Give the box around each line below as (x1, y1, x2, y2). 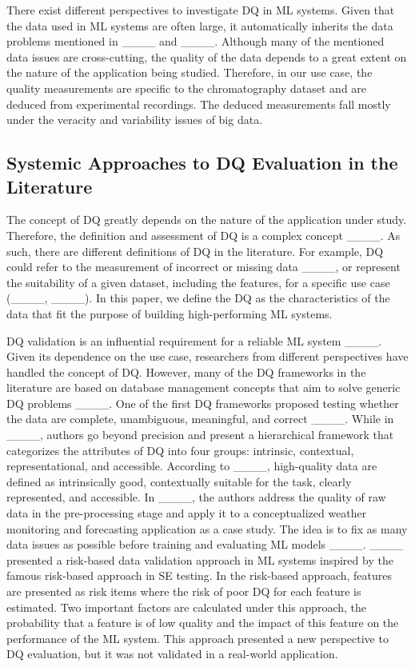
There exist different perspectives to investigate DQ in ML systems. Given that (6, 2, 395, 18)
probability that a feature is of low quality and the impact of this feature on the (6, 614, 399, 631)
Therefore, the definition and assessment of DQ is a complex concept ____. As (6, 226, 401, 243)
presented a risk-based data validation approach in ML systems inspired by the (6, 551, 393, 568)
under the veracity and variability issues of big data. (6, 111, 263, 128)
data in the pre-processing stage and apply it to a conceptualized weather (6, 505, 367, 521)
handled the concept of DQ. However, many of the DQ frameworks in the (6, 363, 366, 380)
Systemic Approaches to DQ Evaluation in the (6, 150, 398, 175)
